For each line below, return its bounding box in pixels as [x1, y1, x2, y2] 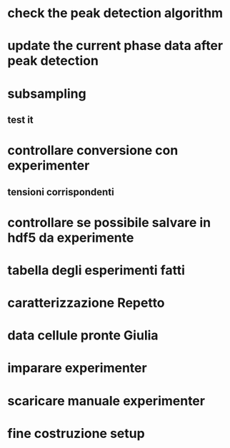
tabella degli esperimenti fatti [7, 262, 186, 278]
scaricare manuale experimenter [7, 392, 206, 409]
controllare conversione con [7, 143, 179, 158]
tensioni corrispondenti [7, 185, 114, 198]
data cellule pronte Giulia [7, 327, 159, 344]
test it [7, 113, 34, 126]
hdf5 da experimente [7, 230, 134, 245]
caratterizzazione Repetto [7, 295, 166, 311]
